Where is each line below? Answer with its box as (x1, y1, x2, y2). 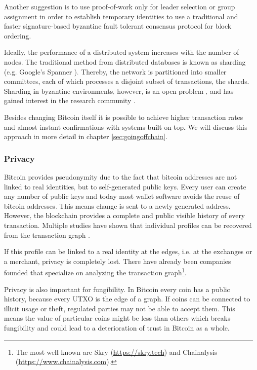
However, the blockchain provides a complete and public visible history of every (4, 210, 245, 221)
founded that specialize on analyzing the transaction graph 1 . (4, 266, 187, 277)
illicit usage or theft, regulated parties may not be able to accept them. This (4, 303, 235, 313)
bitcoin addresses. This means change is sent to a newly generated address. (4, 200, 231, 211)
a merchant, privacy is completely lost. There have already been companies (4, 256, 231, 266)
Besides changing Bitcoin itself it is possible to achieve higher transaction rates (4, 111, 243, 122)
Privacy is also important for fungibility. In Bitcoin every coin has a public (4, 284, 230, 294)
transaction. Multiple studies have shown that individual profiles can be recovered (4, 220, 252, 230)
